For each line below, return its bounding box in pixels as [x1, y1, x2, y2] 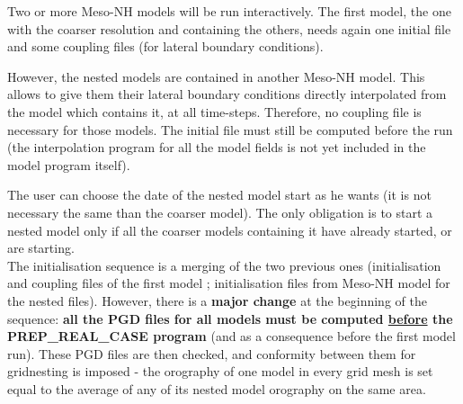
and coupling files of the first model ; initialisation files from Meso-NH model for [7, 274, 450, 292]
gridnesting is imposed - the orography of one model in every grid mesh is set [7, 362, 433, 381]
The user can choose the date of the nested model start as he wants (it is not [7, 185, 432, 204]
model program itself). [7, 155, 130, 174]
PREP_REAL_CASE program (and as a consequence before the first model [7, 327, 456, 346]
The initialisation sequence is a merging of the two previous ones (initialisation [7, 256, 441, 274]
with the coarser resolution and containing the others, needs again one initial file [7, 19, 451, 38]
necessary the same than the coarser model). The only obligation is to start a [7, 202, 433, 221]
